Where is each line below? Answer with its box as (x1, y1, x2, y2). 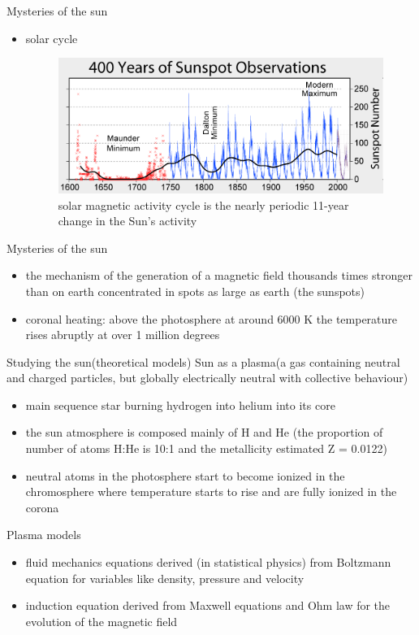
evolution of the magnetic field (25, 612, 178, 629)
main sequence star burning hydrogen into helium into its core (25, 396, 335, 413)
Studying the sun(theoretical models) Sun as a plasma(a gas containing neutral (6, 353, 400, 370)
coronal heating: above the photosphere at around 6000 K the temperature (25, 310, 398, 327)
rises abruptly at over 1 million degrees (25, 326, 220, 343)
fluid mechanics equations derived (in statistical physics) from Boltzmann (25, 554, 391, 571)
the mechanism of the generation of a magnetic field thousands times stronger (25, 267, 413, 284)
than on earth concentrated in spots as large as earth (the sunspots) (25, 282, 365, 299)
